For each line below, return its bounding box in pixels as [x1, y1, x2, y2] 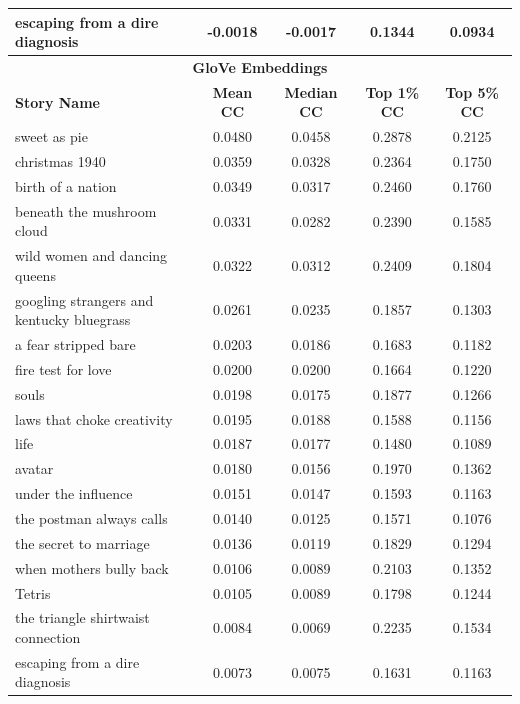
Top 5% [445, 81, 499, 102]
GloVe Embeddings [192, 56, 328, 77]
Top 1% [365, 81, 420, 102]
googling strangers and [15, 289, 154, 310]
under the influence [15, 483, 133, 504]
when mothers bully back [15, 557, 169, 578]
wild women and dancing [15, 245, 168, 266]
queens [15, 264, 56, 285]
